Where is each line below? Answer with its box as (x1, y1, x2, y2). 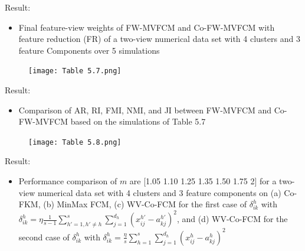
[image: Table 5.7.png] (28, 67, 122, 76)
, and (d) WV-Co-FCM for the (176, 213, 288, 225)
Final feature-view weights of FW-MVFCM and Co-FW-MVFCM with (18, 21, 275, 33)
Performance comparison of (18, 175, 117, 187)
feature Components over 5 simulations (18, 44, 160, 56)
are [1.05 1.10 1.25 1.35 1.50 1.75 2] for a (129, 175, 277, 187)
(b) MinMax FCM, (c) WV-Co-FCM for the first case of (43, 198, 247, 210)
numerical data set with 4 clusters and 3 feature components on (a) (38, 186, 281, 198)
